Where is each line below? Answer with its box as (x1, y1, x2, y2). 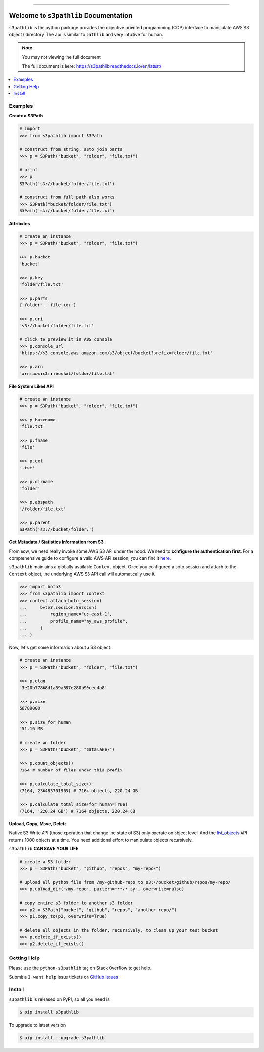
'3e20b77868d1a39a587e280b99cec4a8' (19, 685, 108, 691)
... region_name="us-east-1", (19, 611, 112, 617)
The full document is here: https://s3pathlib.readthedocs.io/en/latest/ (22, 63, 162, 69)
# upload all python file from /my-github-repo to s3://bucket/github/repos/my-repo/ (19, 879, 231, 885)
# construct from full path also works (19, 194, 115, 200)
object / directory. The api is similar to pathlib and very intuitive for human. (9, 31, 163, 37)
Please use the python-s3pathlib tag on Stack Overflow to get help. (9, 965, 152, 971)
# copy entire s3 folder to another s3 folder (19, 900, 133, 906)
